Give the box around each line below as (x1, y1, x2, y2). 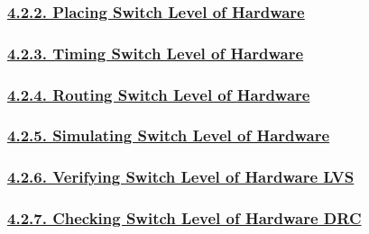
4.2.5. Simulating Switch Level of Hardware (7, 124, 330, 147)
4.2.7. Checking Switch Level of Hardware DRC (7, 207, 362, 229)
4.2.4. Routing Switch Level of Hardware (7, 83, 310, 105)
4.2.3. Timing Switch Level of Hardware (7, 41, 304, 64)
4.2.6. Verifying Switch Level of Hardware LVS (7, 166, 355, 188)
